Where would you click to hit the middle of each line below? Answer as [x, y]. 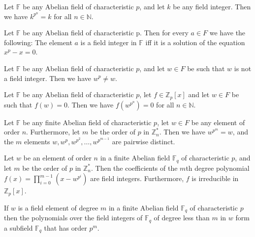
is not [243, 68]
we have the [227, 33]
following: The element [38, 42]
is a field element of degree [58, 207]
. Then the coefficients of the [134, 168]
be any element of [218, 122]
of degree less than [182, 218]
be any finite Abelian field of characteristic [87, 122]
